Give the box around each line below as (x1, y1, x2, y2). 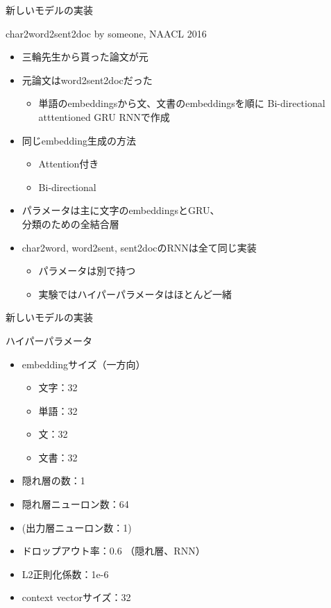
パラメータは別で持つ (38, 263, 136, 278)
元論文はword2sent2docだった (22, 72, 153, 87)
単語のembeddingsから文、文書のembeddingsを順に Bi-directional (38, 96, 325, 110)
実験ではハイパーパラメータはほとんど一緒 (38, 286, 232, 301)
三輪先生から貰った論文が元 (22, 49, 148, 64)
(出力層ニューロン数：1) (22, 520, 132, 534)
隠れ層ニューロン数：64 (22, 497, 129, 511)
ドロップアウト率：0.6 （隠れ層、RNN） (22, 543, 205, 558)
